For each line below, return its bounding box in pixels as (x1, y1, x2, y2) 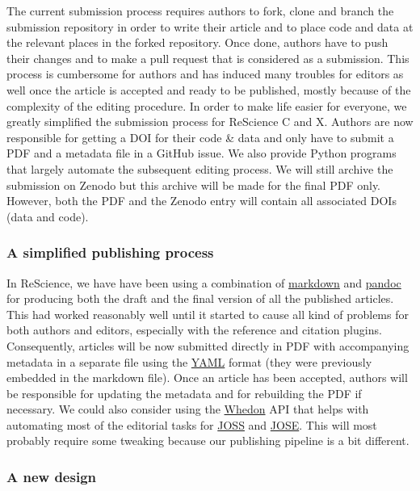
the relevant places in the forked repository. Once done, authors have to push (6, 34, 388, 51)
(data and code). (6, 208, 89, 225)
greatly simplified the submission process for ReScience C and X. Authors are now (6, 113, 414, 130)
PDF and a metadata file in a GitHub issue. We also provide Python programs (6, 145, 397, 162)
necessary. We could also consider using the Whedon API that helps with (6, 401, 369, 418)
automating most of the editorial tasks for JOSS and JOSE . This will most (6, 416, 377, 433)
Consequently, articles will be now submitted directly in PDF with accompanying (6, 337, 409, 354)
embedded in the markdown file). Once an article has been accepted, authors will (6, 369, 408, 386)
